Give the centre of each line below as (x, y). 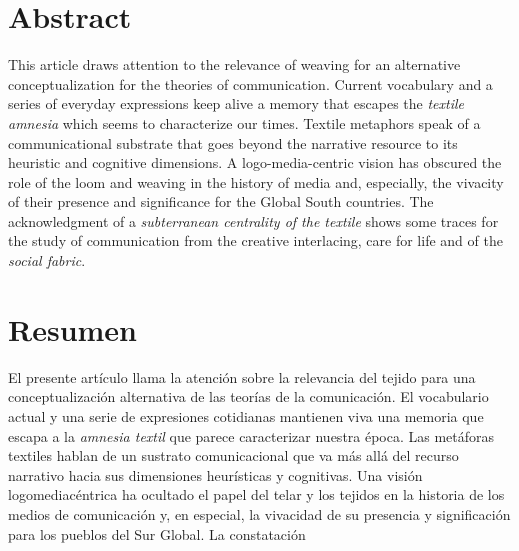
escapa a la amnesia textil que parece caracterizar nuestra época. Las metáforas (251, 435)
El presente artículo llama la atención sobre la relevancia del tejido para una (242, 376)
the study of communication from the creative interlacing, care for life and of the (255, 240)
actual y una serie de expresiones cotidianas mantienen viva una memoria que (246, 415)
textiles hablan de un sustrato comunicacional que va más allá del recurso (233, 455)
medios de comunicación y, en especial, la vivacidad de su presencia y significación (259, 513)
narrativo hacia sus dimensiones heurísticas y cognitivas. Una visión (215, 474)
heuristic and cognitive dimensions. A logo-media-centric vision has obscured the (255, 162)
